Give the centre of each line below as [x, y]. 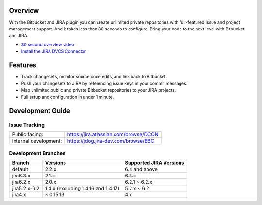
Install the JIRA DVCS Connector [54, 51]
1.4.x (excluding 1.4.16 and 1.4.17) [82, 189]
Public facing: [28, 134]
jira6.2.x [21, 182]
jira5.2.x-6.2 [26, 189]
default [20, 169]
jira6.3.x [21, 176]
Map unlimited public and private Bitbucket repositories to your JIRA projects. [98, 90]
